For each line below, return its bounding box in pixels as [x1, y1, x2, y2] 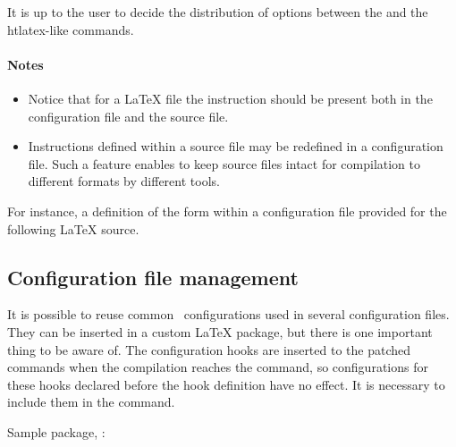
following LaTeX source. [7, 219, 139, 238]
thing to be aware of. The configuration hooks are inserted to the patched [7, 340, 411, 358]
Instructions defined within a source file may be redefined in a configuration [28, 137, 443, 156]
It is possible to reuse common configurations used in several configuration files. [7, 305, 450, 324]
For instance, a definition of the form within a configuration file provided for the [7, 201, 447, 220]
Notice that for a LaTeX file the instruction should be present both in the [28, 89, 433, 107]
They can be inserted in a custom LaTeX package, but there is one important [7, 322, 433, 341]
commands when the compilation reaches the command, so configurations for [7, 358, 428, 376]
